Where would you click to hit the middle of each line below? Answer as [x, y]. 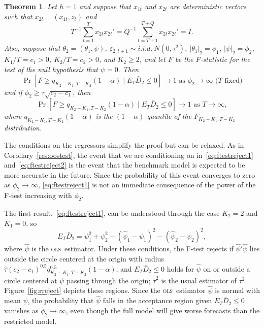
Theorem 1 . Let [31, 6]
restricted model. [30, 321]
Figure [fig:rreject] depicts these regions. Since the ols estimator [105, 290]
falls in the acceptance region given [157, 300]
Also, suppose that [32, 48]
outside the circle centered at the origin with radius [84, 258]
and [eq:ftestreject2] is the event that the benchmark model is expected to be [125, 165]
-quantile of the [168, 116]
